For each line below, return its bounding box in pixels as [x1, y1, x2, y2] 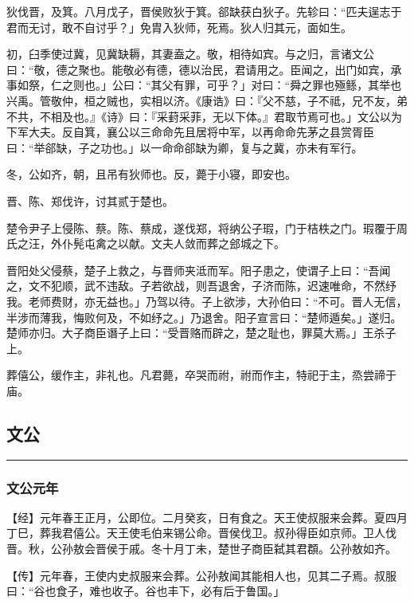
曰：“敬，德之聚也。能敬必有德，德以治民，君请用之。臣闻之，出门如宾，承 [6, 61, 402, 77]
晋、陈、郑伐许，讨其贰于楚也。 [6, 192, 174, 209]
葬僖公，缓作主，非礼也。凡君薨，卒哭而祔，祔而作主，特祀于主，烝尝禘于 [6, 367, 396, 383]
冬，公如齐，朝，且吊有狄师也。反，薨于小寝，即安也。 [6, 166, 296, 182]
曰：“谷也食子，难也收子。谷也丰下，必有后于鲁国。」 [6, 582, 285, 599]
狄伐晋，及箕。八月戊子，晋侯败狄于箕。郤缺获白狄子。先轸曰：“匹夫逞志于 [6, 3, 402, 19]
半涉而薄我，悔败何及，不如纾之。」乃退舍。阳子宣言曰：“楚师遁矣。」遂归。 [6, 308, 402, 325]
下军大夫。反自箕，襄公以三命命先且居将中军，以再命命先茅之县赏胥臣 [6, 124, 374, 140]
